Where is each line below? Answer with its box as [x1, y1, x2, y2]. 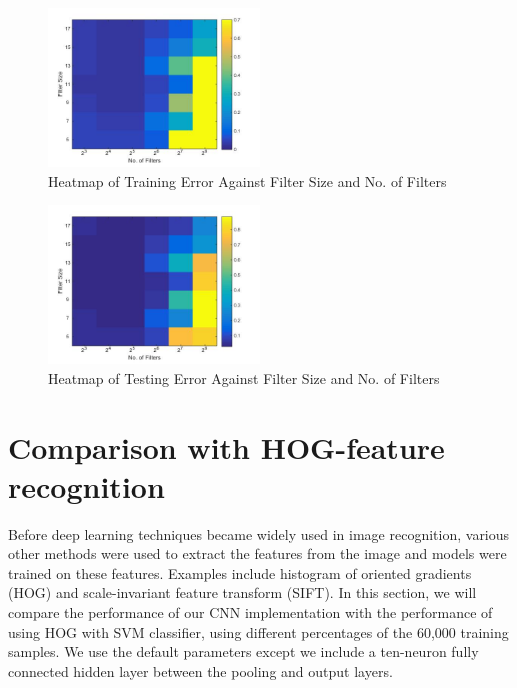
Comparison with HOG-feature [8, 426, 445, 467]
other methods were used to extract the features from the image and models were [8, 543, 507, 564]
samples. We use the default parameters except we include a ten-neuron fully [8, 641, 479, 662]
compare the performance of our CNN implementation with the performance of [8, 602, 493, 623]
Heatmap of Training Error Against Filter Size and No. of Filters [48, 170, 447, 191]
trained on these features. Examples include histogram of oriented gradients [8, 562, 472, 583]
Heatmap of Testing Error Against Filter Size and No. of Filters [48, 367, 440, 388]
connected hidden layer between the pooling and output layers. [8, 660, 393, 681]
